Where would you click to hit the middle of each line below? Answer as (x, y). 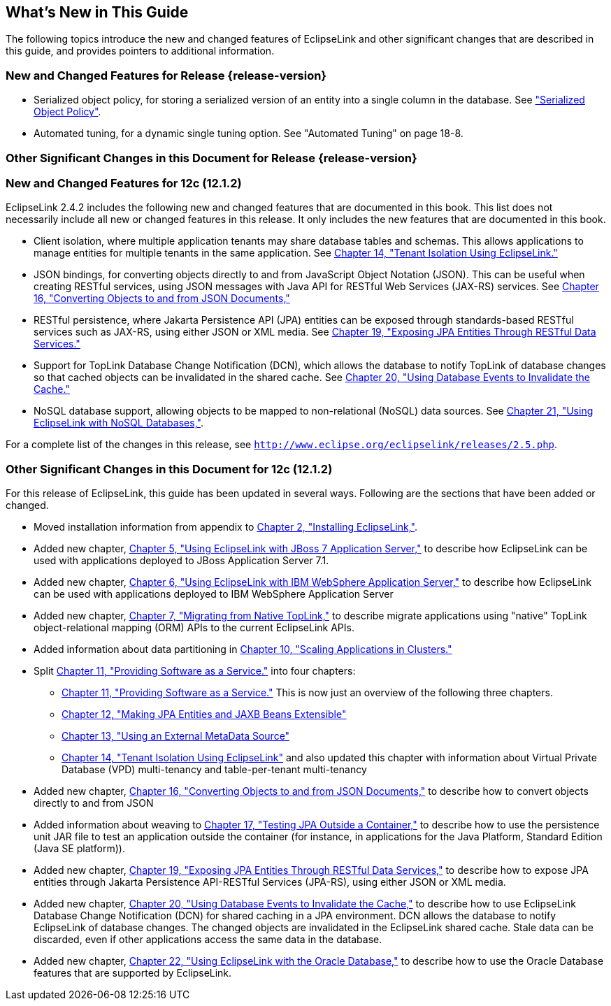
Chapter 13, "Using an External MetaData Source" (176, 736)
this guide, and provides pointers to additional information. (140, 51)
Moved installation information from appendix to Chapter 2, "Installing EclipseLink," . (225, 527)
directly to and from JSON (94, 803)
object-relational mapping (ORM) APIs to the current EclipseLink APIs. (194, 628)
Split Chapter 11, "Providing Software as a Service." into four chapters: (195, 671)
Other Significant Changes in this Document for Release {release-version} (211, 158)
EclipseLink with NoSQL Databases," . (118, 423)
